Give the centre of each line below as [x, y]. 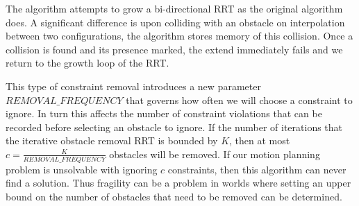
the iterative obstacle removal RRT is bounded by [112, 140]
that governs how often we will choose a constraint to [239, 100]
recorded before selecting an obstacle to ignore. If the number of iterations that [174, 127]
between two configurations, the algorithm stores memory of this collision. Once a [179, 36]
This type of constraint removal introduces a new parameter [133, 86]
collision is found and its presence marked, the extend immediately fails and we [174, 49]
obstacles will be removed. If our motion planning [215, 154]
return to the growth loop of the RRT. [87, 63]
